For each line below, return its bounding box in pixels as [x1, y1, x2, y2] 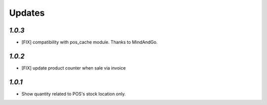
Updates [9, 7, 45, 18]
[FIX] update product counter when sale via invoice [21, 65, 126, 71]
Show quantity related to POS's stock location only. [21, 91, 126, 97]
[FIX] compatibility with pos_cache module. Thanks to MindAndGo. [21, 39, 158, 45]
